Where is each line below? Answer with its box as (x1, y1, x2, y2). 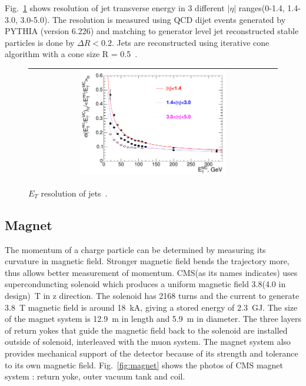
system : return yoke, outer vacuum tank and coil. (5, 370, 185, 382)
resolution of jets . (41, 187, 108, 199)
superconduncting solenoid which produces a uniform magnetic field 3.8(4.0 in (5, 278, 286, 290)
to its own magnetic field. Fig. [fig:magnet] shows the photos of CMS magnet (5, 358, 284, 371)
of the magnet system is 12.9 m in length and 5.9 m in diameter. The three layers (5, 312, 301, 325)
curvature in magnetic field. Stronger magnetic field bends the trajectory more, (5, 255, 290, 267)
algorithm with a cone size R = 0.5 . (5, 48, 138, 60)
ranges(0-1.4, (238, 2, 285, 14)
